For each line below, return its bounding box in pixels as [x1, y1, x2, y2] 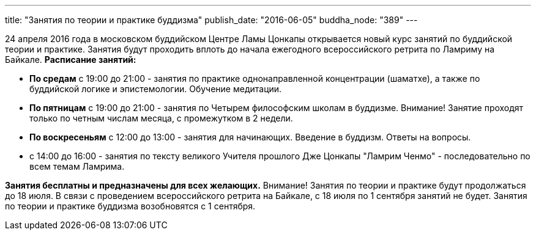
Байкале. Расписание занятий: [5, 54, 136, 65]
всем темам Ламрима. [29, 161, 125, 172]
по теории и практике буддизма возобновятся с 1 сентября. [5, 201, 256, 211]
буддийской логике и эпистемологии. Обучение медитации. [29, 84, 282, 94]
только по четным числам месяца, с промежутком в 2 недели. [29, 113, 293, 123]
